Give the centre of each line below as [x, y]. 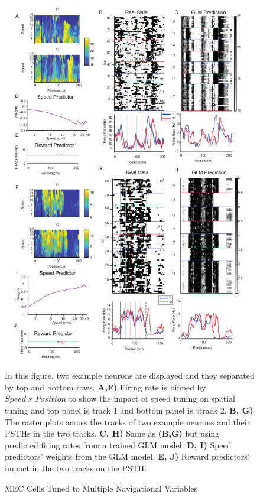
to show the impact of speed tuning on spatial [152, 398]
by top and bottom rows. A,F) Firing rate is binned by [105, 387]
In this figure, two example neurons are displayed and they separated [130, 375]
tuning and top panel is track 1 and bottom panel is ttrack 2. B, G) [129, 410]
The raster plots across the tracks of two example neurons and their [128, 421]
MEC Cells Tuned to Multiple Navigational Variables [101, 488]
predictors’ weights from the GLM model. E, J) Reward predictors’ [127, 456]
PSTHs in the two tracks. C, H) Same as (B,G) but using [112, 433]
